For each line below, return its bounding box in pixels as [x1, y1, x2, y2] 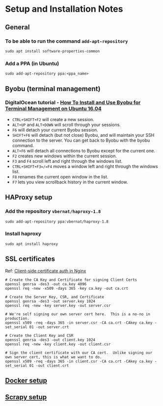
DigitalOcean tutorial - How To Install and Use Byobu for [5, 99, 141, 106]
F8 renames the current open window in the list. [12, 174, 109, 179]
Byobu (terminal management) [5, 84, 101, 93]
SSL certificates [5, 255, 55, 263]
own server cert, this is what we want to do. [5, 355, 102, 359]
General [5, 23, 30, 31]
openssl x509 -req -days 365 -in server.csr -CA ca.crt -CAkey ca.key [5, 320, 153, 325]
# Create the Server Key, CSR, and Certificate [5, 294, 105, 300]
